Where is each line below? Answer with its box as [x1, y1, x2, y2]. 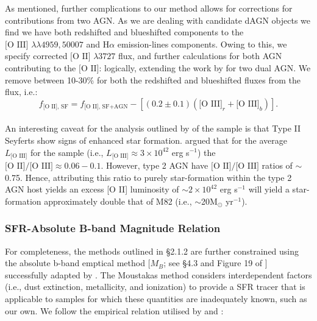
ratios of [262, 158, 293, 171]
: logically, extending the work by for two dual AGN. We [99, 61, 311, 74]
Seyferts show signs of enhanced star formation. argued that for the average [5, 133, 288, 146]
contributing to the [5, 61, 76, 74]
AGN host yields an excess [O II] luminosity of [5, 183, 179, 196]
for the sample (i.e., [30, 146, 104, 158]
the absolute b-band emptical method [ [5, 256, 151, 269]
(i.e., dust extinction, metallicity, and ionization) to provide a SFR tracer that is [5, 280, 305, 293]
